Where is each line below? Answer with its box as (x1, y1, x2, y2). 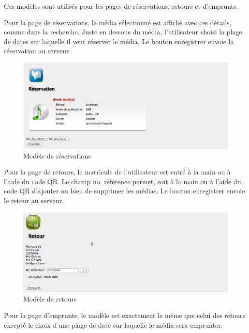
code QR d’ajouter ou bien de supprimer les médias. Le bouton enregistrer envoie (4, 186, 245, 196)
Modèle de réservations (23, 150, 91, 160)
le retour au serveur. (4, 195, 64, 205)
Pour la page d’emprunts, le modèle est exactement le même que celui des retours (4, 310, 246, 320)
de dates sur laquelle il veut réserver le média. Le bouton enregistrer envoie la (4, 36, 234, 46)
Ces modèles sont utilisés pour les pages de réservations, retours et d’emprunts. (4, 1, 238, 11)
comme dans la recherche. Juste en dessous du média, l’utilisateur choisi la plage (4, 27, 242, 37)
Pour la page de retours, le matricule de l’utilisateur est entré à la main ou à (4, 167, 231, 177)
